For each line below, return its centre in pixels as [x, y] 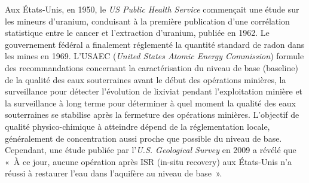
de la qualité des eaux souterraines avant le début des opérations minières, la [146, 79]
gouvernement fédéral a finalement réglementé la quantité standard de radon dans [155, 44]
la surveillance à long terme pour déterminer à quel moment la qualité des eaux [150, 103]
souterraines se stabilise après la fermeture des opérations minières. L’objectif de [152, 115]
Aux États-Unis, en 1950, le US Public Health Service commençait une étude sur [152, 9]
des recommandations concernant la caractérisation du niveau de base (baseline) [152, 67]
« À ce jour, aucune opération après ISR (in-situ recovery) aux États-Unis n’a [149, 161]
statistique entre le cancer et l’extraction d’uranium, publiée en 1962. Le [137, 33]
